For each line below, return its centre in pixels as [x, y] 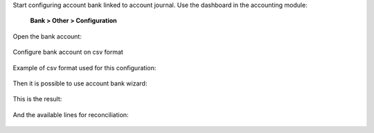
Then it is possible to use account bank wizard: [80, 83]
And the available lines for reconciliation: [71, 114]
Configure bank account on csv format [68, 52]
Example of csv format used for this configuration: [84, 68]
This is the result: [37, 99]
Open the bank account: [47, 36]
